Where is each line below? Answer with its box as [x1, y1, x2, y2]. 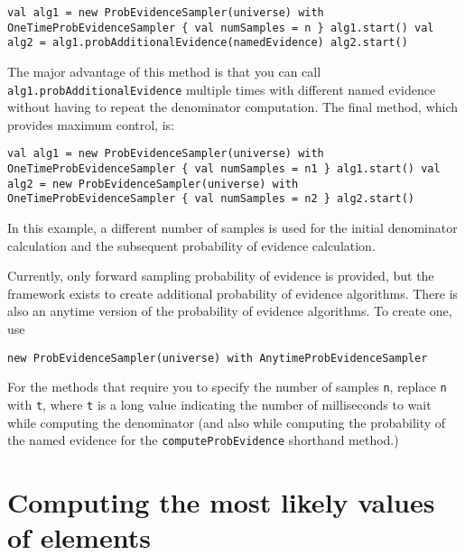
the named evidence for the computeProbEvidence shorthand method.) [7, 430, 399, 449]
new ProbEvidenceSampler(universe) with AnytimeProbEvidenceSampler [7, 351, 428, 365]
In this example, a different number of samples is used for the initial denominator [7, 218, 458, 237]
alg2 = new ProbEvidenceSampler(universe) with [7, 177, 299, 190]
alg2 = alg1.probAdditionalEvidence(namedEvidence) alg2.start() [7, 36, 408, 50]
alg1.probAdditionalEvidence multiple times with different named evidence [7, 79, 436, 98]
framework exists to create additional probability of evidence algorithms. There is [7, 283, 459, 302]
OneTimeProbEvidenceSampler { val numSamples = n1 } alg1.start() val [7, 162, 441, 176]
